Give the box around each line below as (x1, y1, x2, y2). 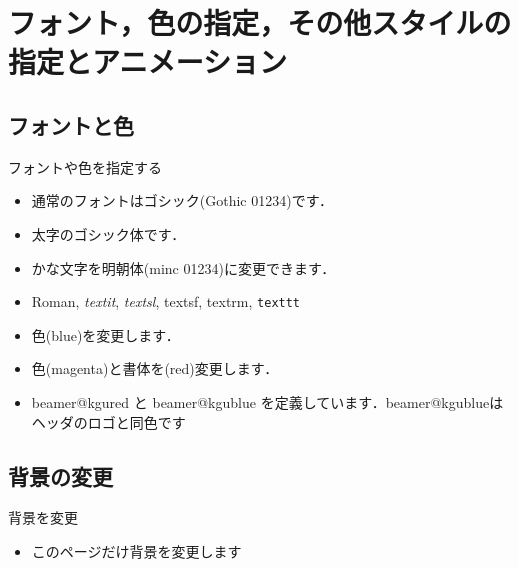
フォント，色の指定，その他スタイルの (8, 2, 512, 43)
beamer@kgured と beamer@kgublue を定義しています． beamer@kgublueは (31, 391, 504, 412)
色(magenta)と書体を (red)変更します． (31, 358, 279, 379)
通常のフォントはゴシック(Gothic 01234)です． (31, 190, 334, 211)
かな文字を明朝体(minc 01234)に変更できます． (31, 257, 336, 278)
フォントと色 (8, 109, 134, 140)
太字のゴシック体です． (31, 223, 186, 244)
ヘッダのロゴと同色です (31, 411, 186, 432)
